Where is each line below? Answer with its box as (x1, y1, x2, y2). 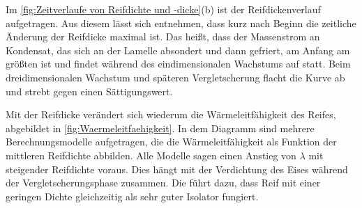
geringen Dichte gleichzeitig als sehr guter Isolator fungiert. (6, 189, 259, 203)
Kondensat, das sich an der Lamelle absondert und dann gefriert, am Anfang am (6, 42, 350, 57)
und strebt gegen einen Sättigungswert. (6, 83, 173, 98)
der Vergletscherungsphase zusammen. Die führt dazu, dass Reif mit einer (6, 175, 321, 190)
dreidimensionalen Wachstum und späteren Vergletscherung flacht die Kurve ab (6, 70, 345, 84)
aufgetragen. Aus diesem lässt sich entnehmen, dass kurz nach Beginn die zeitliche (6, 15, 356, 30)
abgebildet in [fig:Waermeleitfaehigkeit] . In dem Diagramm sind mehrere (6, 120, 315, 135)
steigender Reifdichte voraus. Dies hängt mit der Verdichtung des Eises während (6, 161, 348, 176)
